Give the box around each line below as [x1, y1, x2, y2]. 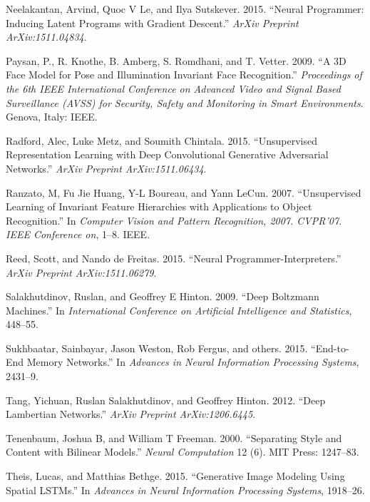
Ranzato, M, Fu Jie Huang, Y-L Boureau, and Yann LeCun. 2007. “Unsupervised [6, 185, 361, 200]
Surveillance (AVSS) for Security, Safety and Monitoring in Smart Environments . [6, 95, 364, 110]
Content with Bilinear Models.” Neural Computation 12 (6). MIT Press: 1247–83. [6, 444, 359, 459]
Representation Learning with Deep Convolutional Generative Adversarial [6, 147, 329, 162]
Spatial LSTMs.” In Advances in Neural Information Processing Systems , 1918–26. [6, 482, 365, 497]
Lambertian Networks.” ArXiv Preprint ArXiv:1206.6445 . [6, 406, 256, 421]
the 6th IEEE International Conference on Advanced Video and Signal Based [6, 81, 341, 96]
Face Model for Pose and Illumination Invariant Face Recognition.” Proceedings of [6, 67, 362, 82]
